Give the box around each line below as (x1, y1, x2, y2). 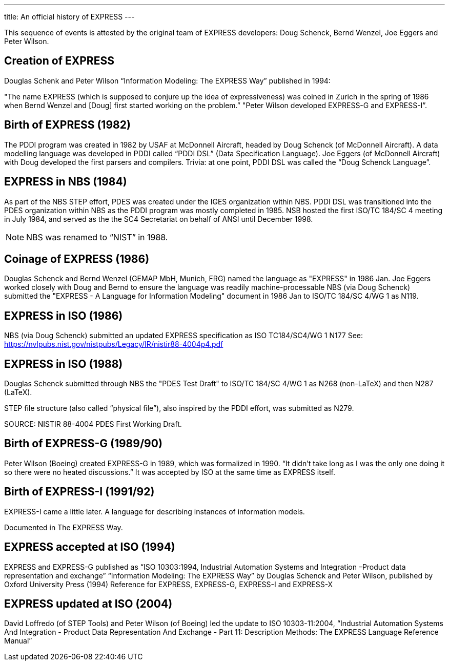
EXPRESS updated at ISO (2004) (4, 597, 173, 611)
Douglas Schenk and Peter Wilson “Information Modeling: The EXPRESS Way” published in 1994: (4, 76, 331, 85)
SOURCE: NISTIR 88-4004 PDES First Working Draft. (4, 420, 182, 429)
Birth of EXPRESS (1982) (4, 118, 131, 132)
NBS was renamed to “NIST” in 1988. (26, 232, 168, 242)
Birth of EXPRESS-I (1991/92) (4, 485, 155, 498)
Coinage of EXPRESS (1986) (4, 252, 150, 265)
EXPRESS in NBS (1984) (4, 175, 127, 189)
